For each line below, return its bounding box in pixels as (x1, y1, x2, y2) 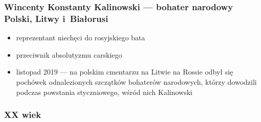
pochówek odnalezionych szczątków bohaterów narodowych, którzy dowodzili (16, 76, 257, 87)
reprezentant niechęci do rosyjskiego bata (16, 32, 145, 43)
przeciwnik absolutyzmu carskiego (16, 49, 122, 60)
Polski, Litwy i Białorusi (4, 12, 108, 25)
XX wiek (4, 108, 41, 121)
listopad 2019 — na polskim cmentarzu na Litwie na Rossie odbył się (16, 66, 233, 77)
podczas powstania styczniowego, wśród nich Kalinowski (16, 86, 192, 97)
